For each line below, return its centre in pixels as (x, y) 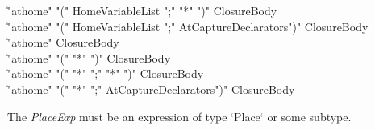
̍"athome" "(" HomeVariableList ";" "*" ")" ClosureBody (142, 10)
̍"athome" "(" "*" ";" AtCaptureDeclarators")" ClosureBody (151, 89)
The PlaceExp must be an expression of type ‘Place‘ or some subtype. (179, 116)
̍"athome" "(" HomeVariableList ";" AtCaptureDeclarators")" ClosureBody (188, 26)
